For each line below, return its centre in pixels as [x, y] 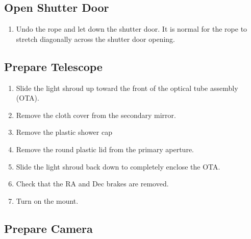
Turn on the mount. [47, 200]
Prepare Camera [48, 228]
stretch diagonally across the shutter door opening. [96, 39]
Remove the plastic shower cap [64, 132]
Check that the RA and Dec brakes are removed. [92, 184]
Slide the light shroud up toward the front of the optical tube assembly [127, 88]
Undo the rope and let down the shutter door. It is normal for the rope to [132, 29]
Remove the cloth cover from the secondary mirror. [96, 115]
